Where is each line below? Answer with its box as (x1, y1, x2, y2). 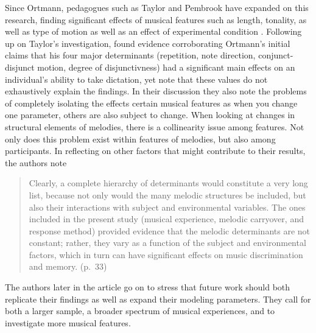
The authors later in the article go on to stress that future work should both (5, 281, 290, 293)
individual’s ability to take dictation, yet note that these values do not (5, 72, 268, 85)
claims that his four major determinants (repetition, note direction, (5, 49, 256, 61)
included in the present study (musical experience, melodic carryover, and (29, 212, 304, 225)
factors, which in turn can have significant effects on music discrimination (29, 248, 303, 261)
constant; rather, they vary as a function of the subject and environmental (29, 236, 306, 249)
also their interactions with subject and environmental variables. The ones (29, 200, 306, 213)
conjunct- (258, 49, 293, 61)
